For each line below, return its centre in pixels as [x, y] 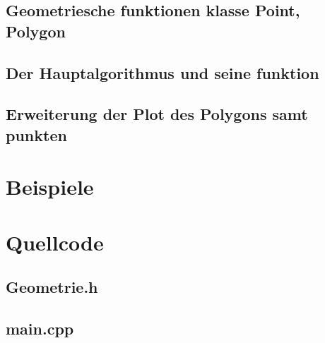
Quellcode [55, 242]
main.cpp [40, 329]
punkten [36, 134]
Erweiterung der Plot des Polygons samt [157, 114]
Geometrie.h [52, 287]
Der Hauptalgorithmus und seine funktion [162, 72]
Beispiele [50, 187]
